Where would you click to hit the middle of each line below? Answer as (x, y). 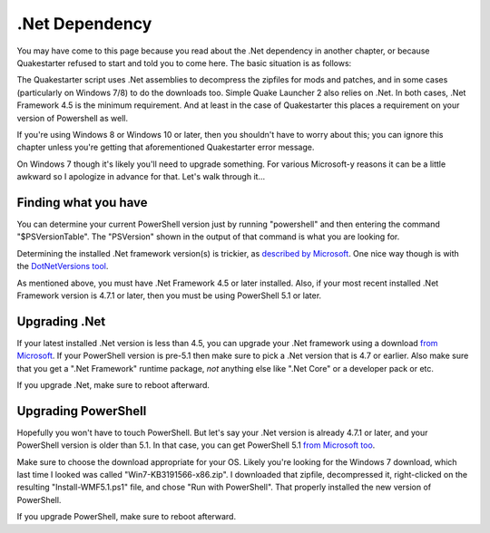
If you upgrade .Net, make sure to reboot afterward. (113, 385)
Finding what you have (82, 203)
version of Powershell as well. (73, 118)
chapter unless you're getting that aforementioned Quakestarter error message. (166, 147)
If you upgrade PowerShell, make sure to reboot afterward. (126, 517)
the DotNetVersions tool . (63, 266)
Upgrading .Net (61, 321)
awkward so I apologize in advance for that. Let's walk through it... (141, 177)
